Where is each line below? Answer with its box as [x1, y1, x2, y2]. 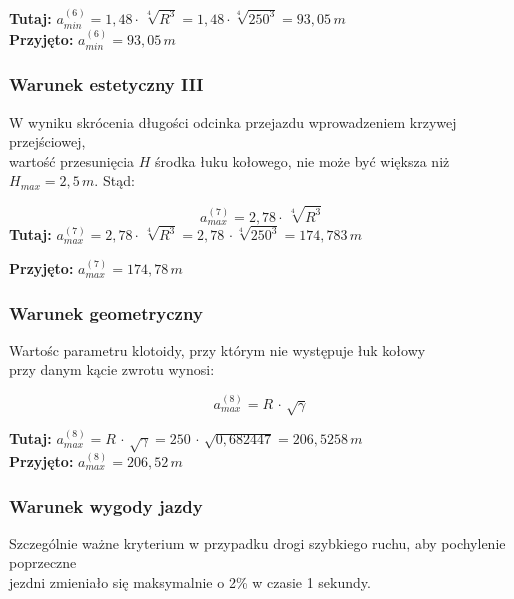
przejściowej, [9, 131, 86, 152]
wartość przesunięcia [9, 150, 135, 171]
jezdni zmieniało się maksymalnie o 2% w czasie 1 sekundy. [9, 571, 371, 592]
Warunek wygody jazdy [9, 493, 203, 518]
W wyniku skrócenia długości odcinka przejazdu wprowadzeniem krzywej [9, 111, 457, 132]
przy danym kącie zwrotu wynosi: [9, 359, 215, 380]
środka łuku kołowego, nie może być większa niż [155, 150, 450, 171]
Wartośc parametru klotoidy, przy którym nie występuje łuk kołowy [9, 339, 426, 360]
